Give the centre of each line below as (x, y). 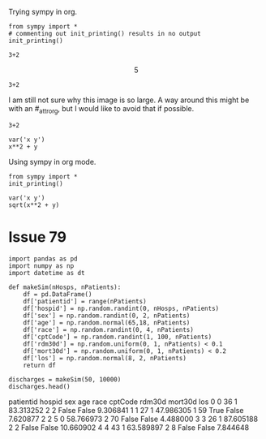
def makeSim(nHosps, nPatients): (65, 287)
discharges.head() (39, 386)
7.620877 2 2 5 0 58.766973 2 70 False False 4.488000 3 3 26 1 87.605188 (133, 419)
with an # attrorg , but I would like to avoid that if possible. (101, 110)
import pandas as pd (43, 259)
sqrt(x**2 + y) (34, 205)
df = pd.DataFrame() (58, 294)
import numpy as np (41, 266)
